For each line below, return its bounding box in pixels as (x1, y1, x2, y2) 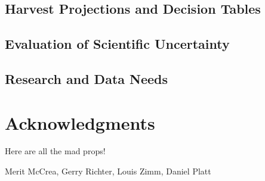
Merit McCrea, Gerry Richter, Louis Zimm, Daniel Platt (5, 165, 211, 177)
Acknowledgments (5, 110, 155, 135)
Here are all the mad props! (5, 145, 106, 157)
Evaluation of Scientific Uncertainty (5, 35, 230, 53)
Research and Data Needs (5, 69, 168, 88)
